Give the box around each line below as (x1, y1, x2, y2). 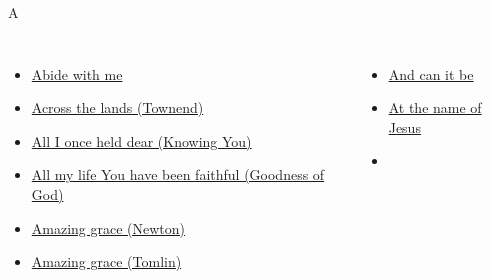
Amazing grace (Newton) (31, 217, 186, 238)
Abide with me (31, 63, 123, 84)
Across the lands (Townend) (31, 97, 204, 118)
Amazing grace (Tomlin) (31, 251, 182, 272)
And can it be (388, 63, 474, 84)
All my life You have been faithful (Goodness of (31, 164, 325, 185)
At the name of (388, 97, 482, 118)
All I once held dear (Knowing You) (31, 130, 252, 151)
